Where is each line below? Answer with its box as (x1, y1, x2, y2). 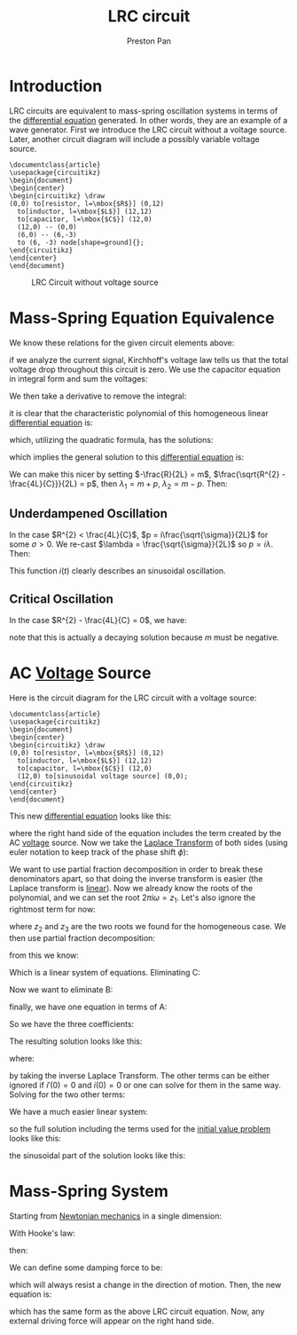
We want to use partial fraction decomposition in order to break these (9, 864, 263, 874)
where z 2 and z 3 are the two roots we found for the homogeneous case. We (9, 920, 286, 934)
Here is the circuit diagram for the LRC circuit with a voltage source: (9, 692, 257, 703)
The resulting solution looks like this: (9, 1036, 143, 1047)
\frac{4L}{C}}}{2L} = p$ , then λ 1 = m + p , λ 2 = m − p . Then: (9, 478, 228, 491)
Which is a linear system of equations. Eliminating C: (9, 967, 201, 977)
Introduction (9, 75, 103, 96)
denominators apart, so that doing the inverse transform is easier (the (9, 873, 263, 884)
